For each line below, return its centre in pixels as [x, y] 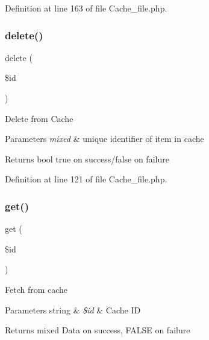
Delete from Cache [39, 118]
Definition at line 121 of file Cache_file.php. [86, 179]
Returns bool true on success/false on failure [87, 159]
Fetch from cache [36, 289]
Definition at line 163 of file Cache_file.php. [86, 8]
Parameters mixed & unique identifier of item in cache [104, 139]
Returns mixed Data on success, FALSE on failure [98, 330]
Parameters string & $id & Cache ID [73, 310]
